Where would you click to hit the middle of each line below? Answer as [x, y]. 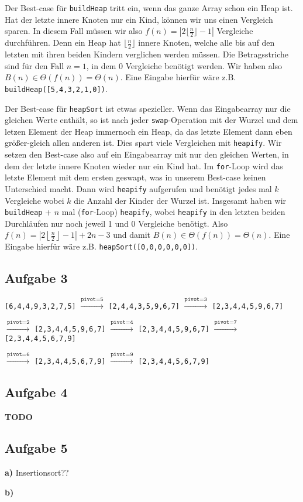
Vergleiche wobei [35, 200]
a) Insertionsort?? [37, 472]
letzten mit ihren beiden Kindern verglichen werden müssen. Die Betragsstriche [147, 54]
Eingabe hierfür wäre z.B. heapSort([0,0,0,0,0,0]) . [101, 246]
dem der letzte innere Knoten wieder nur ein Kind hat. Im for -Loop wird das [144, 165]
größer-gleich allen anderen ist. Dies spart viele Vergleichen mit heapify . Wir [143, 143]
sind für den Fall [35, 65]
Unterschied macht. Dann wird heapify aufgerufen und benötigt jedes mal [138, 188]
